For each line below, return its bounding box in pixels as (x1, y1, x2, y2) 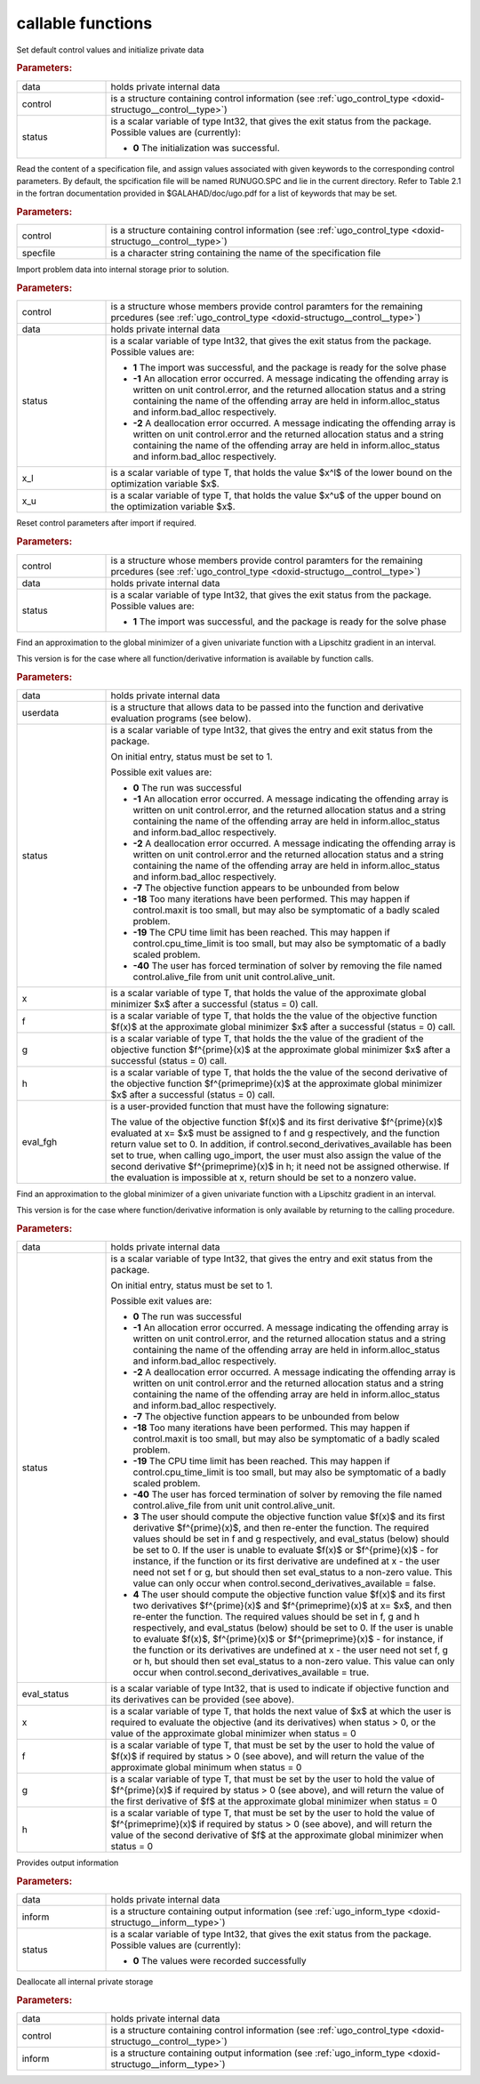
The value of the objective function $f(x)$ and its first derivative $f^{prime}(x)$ (110, 1115, 444, 1128)
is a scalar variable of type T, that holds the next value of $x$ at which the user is (110, 1705, 452, 1718)
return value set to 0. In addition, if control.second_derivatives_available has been (110, 1138, 452, 1150)
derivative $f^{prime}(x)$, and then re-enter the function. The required (132, 1522, 429, 1534)
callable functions (16, 13, 153, 33)
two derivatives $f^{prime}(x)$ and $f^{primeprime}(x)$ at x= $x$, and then (132, 1599, 452, 1612)
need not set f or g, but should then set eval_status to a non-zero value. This (132, 1566, 452, 1579)
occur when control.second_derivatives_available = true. (132, 1666, 370, 1678)
